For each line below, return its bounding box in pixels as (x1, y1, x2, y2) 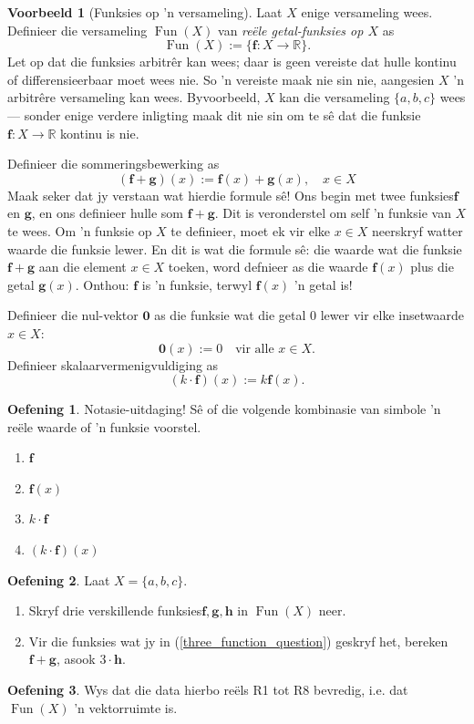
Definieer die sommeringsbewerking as (7, 154, 220, 173)
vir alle (235, 342, 274, 356)
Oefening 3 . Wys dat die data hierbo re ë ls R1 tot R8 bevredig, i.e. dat (7, 680, 408, 699)
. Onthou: (75, 274, 129, 294)
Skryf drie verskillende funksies (28, 601, 202, 620)
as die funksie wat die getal (154, 305, 306, 325)
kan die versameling (279, 88, 390, 107)
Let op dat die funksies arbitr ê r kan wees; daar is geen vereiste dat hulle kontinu (7, 52, 457, 71)
